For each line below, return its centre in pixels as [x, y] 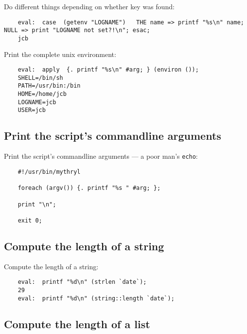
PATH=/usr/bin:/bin [49, 86]
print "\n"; [37, 204]
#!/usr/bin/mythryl [49, 172]
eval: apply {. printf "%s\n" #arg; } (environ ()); [108, 70]
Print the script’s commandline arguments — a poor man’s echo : [101, 156]
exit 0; [30, 220]
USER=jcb [32, 110]
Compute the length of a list [77, 324]
